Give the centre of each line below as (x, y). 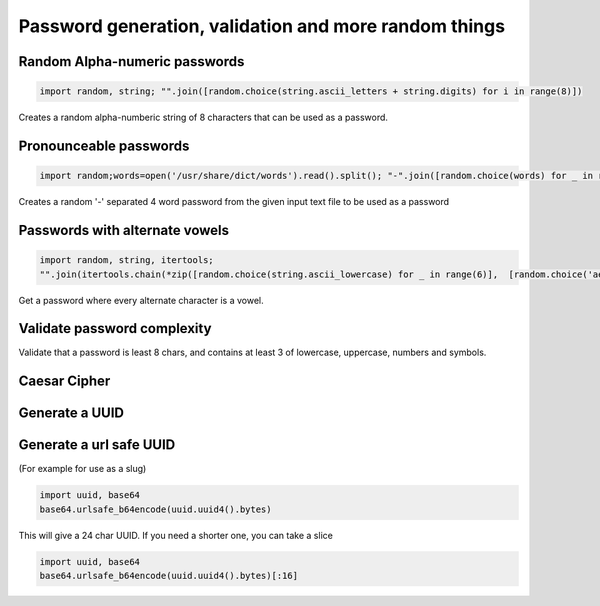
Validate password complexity (115, 328)
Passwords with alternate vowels (124, 230)
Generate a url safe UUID (97, 445)
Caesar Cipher (64, 381)
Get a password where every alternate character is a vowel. (141, 300)
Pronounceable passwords (104, 145)
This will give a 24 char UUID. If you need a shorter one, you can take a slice (176, 535)
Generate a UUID (71, 413)
